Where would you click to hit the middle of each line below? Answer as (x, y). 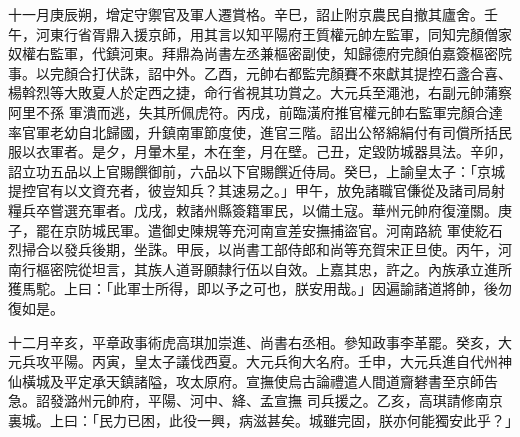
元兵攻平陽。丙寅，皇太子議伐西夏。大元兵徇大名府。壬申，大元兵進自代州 (253, 361)
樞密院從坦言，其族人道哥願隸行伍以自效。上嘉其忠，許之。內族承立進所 (273, 268)
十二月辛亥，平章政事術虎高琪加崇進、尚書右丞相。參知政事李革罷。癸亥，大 (260, 341)
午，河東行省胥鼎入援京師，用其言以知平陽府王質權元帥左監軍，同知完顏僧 (253, 33)
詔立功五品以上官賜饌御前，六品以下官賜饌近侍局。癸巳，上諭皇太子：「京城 (256, 170)
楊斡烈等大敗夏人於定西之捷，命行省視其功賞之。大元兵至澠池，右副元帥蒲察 (260, 92)
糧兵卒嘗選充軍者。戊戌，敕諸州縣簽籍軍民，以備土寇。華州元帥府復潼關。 (253, 209)
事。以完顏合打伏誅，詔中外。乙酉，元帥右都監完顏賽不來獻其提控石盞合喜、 (260, 72)
